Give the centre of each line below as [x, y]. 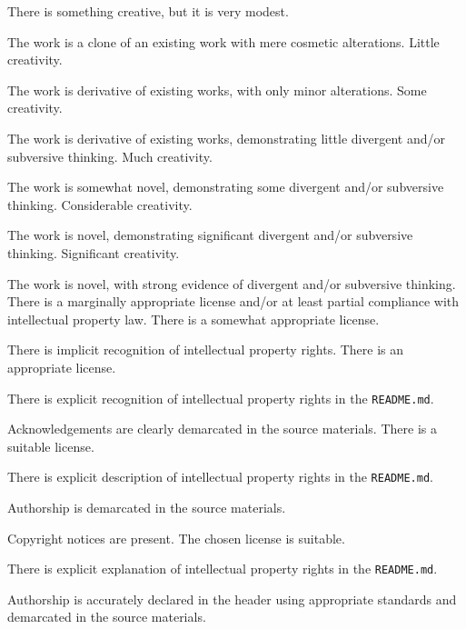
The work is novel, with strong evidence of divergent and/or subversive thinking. [232, 283]
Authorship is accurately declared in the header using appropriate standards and [232, 599]
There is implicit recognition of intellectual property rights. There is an [206, 349]
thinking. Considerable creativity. [100, 204]
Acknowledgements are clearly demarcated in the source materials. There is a [222, 429]
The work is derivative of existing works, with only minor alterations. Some [217, 90]
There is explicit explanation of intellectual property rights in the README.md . [223, 569]
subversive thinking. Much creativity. [110, 156]
